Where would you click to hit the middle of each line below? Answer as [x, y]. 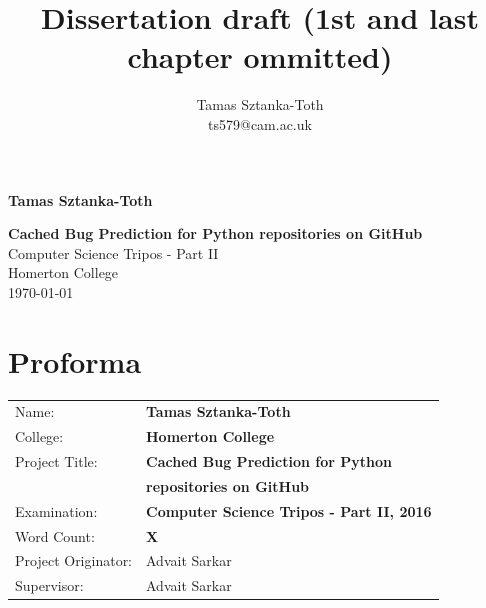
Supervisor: [49, 585]
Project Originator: [74, 560]
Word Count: [55, 535]
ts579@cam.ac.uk [260, 123]
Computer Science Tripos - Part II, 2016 [289, 510]
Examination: [56, 510]
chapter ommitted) [260, 56]
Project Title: [56, 461]
